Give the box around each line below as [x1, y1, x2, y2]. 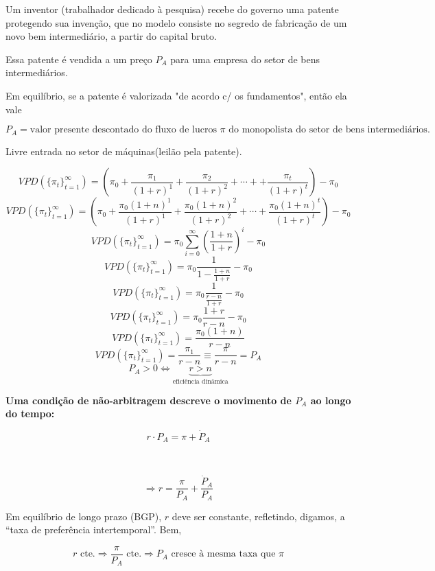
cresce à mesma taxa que [171, 549, 276, 559]
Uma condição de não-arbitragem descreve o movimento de [5, 393, 292, 407]
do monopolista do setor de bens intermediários [228, 125, 427, 135]
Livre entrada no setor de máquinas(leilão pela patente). [5, 143, 242, 158]
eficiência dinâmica [172, 378, 228, 386]
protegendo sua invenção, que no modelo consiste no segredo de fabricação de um [5, 15, 347, 30]
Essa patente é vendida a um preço [5, 51, 152, 66]
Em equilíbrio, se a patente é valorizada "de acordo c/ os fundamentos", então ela [5, 88, 347, 102]
